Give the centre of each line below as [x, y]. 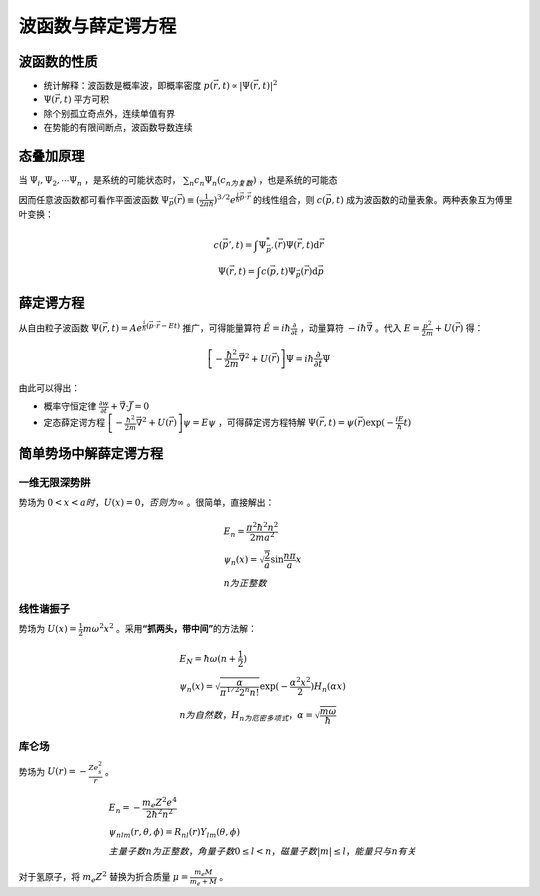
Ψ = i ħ [300, 358]
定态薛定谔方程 [74, 422]
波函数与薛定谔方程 [97, 26]
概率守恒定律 [70, 406]
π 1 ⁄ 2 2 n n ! [240, 691]
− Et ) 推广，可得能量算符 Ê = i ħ [226, 327]
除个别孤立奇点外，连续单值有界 [109, 113]
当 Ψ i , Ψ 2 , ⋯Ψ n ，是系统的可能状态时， [100, 181]
